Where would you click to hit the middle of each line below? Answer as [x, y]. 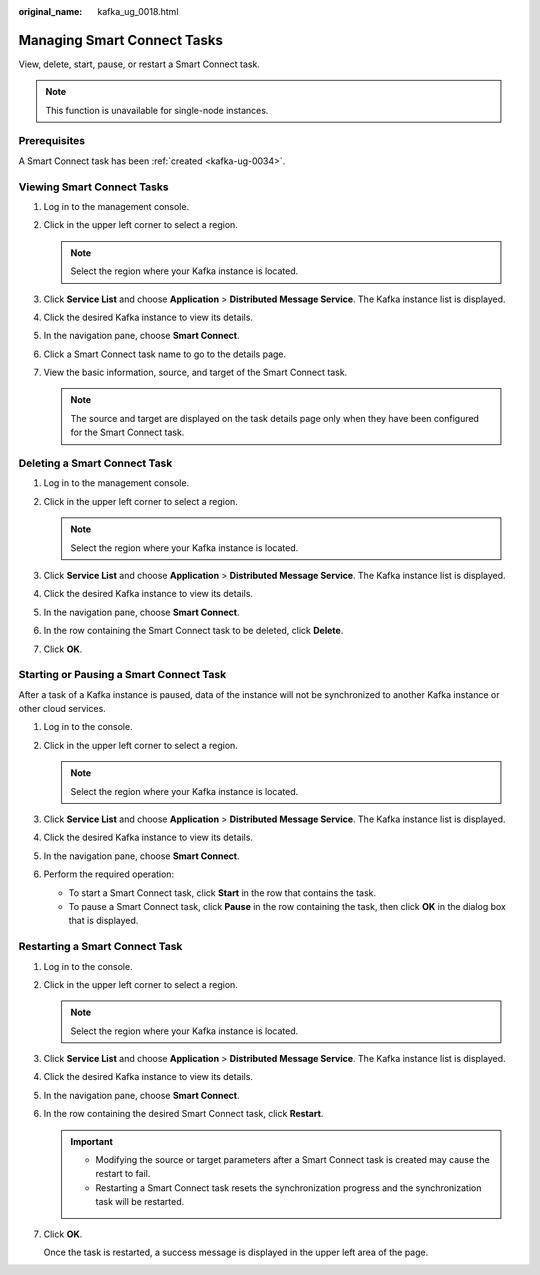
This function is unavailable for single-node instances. [157, 110]
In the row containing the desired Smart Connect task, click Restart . [183, 1114]
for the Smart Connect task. [127, 432]
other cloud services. [62, 709]
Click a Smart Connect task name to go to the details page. [165, 354]
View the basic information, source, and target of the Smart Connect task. [195, 372]
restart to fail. [123, 1174]
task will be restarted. [140, 1202]
